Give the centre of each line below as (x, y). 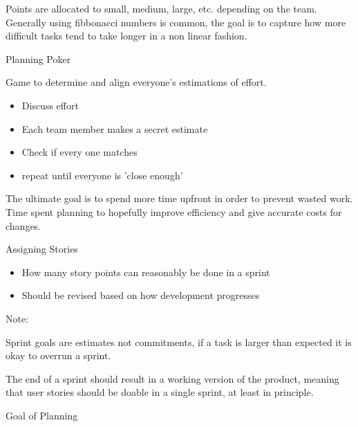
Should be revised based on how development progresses (141, 295)
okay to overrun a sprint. (58, 355)
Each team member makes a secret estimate (115, 128)
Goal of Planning (42, 415)
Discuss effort (50, 105)
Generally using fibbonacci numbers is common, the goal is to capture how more (176, 22)
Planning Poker (38, 58)
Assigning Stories (42, 249)
